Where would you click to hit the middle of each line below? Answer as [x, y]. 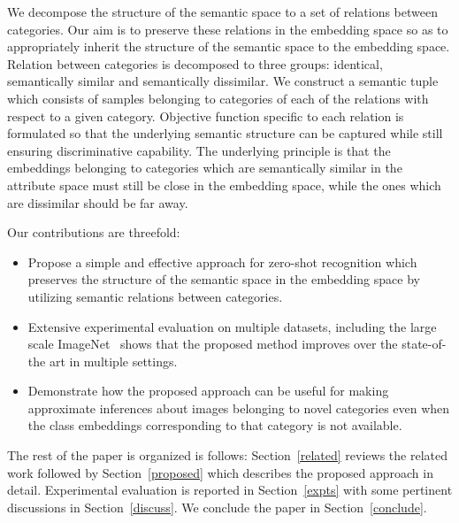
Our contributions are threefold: [94, 232]
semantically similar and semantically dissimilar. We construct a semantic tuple [223, 81]
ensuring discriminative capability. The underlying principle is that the [199, 150]
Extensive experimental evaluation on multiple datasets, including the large [232, 326]
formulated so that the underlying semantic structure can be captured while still [225, 133]
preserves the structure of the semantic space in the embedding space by [224, 279]
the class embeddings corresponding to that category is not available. [215, 425]
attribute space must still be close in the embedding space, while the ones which [224, 185]
